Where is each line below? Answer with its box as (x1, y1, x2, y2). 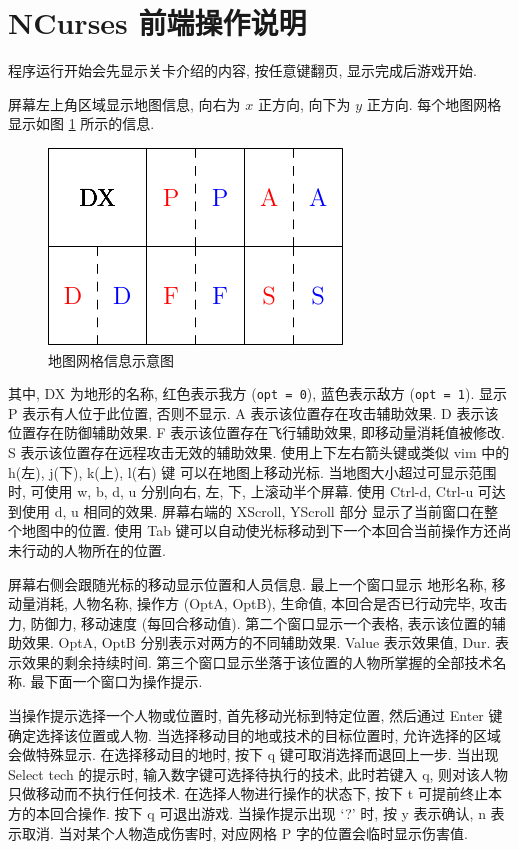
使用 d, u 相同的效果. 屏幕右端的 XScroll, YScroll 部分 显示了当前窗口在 (21, 500, 485, 521)
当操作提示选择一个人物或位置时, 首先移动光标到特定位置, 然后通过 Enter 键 (8, 705, 503, 726)
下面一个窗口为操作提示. (44, 671, 203, 692)
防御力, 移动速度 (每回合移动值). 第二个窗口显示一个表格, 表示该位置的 (30, 612, 492, 633)
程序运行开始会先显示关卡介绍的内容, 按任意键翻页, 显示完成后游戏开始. (8, 60, 477, 81)
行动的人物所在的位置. (21, 539, 166, 560)
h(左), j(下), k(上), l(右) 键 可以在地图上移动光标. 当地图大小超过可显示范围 (8, 461, 497, 482)
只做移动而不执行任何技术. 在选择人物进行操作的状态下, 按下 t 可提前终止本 (8, 783, 502, 804)
